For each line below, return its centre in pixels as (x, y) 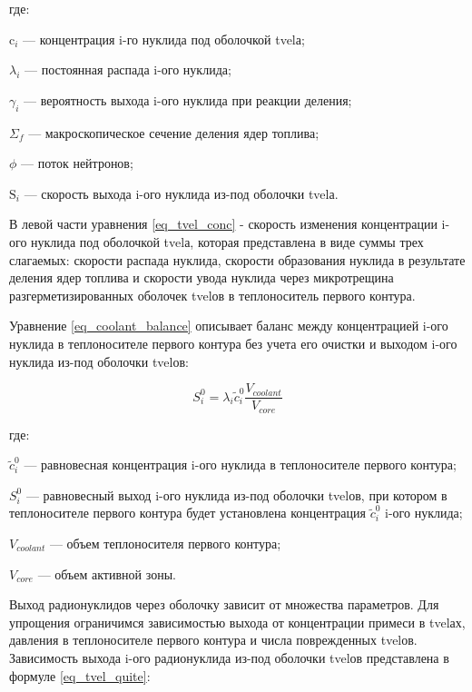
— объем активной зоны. (107, 573)
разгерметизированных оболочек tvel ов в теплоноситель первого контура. (212, 295)
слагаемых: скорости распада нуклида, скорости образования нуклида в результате (237, 259)
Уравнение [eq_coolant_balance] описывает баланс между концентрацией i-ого (229, 326)
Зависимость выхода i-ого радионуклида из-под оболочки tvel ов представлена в (229, 657)
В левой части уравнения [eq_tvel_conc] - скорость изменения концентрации (223, 224)
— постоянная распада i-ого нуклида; (128, 69)
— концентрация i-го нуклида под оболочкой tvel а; (164, 39)
